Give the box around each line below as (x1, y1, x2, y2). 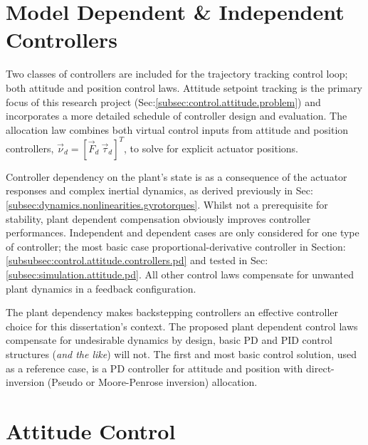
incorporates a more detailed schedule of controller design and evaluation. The (6, 108, 347, 123)
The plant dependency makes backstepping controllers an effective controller (6, 305, 339, 320)
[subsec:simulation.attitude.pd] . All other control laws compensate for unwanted (6, 266, 354, 281)
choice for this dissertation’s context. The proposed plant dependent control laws (6, 318, 358, 333)
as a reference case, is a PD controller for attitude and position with (6, 360, 303, 375)
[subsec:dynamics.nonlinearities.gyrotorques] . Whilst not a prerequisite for (6, 197, 328, 211)
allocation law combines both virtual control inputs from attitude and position (6, 122, 349, 137)
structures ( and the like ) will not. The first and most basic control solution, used (6, 346, 357, 361)
